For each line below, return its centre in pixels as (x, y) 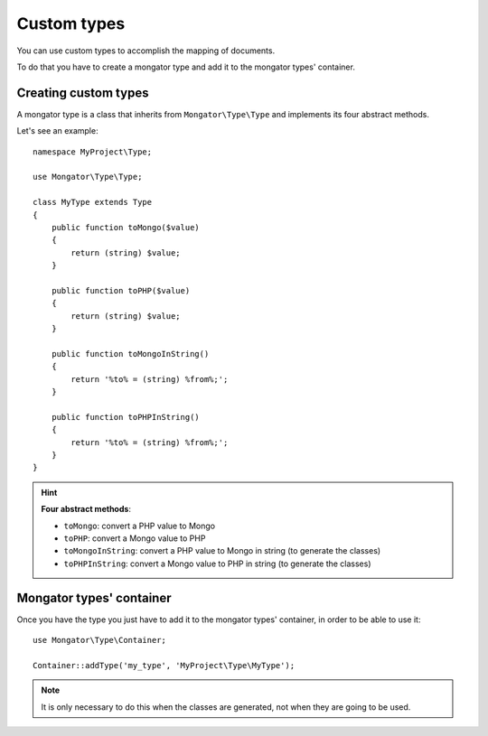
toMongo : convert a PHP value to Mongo (140, 526)
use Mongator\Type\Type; (88, 177)
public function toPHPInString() (126, 417)
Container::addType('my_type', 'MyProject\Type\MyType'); (164, 665)
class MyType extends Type (93, 202)
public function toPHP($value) (121, 290)
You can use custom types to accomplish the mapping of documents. (146, 51)
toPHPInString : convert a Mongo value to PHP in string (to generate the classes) (217, 564)
